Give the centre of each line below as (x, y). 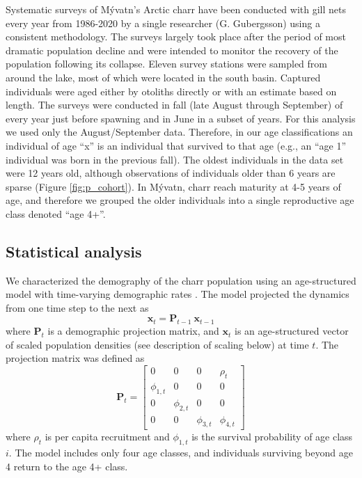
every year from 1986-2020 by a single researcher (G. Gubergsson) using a (163, 23)
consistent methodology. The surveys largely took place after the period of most (176, 37)
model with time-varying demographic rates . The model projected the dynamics (178, 294)
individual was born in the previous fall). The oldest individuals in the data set (175, 159)
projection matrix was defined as (75, 358)
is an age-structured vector (292, 331)
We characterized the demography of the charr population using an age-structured (181, 280)
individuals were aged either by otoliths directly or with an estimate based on (171, 91)
